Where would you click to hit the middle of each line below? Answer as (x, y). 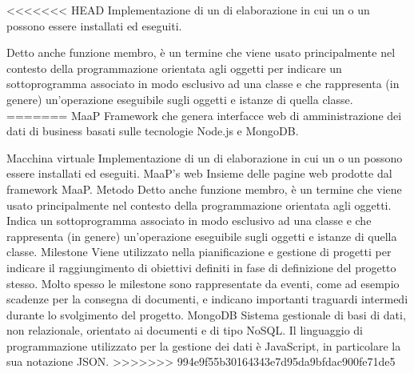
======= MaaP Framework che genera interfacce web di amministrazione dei (204, 115)
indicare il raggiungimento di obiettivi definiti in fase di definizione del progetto (201, 267)
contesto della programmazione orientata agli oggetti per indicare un (174, 68)
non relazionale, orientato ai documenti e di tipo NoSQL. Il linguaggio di (185, 330)
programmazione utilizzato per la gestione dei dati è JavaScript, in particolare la (204, 345)
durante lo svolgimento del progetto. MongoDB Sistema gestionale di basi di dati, (206, 314)
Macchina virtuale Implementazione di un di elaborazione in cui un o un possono (205, 157)
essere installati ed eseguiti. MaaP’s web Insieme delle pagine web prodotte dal (199, 173)
